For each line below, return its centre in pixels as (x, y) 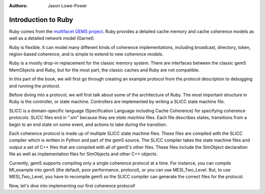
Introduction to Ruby (41, 20)
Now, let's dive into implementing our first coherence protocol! (72, 186)
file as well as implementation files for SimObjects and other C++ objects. (83, 154)
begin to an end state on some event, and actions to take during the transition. (88, 124)
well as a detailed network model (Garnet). (52, 38)
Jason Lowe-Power (67, 6)
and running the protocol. (35, 86)
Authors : (18, 6)
